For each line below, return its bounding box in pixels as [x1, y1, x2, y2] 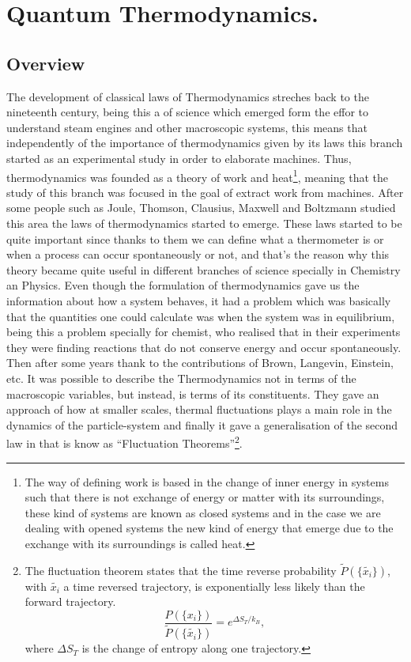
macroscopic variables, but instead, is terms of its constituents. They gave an [6, 385, 379, 402]
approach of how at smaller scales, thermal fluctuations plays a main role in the [6, 401, 392, 418]
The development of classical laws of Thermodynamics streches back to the [6, 88, 369, 104]
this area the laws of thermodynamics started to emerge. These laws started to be [6, 214, 402, 231]
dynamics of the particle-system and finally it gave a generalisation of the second [6, 416, 398, 433]
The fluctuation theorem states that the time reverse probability [25, 562, 337, 578]
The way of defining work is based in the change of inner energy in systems [25, 473, 389, 490]
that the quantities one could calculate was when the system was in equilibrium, [6, 308, 395, 324]
